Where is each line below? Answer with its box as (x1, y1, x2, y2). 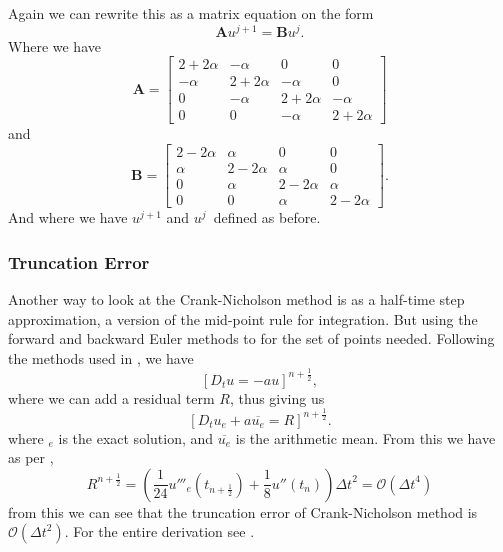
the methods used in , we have (8, 347, 194, 368)
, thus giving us (229, 387, 325, 408)
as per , (8, 447, 54, 468)
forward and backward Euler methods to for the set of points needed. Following (8, 328, 495, 349)
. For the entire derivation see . (64, 521, 255, 542)
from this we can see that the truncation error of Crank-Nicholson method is (8, 501, 478, 522)
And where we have (8, 207, 128, 228)
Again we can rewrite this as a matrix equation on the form (8, 3, 374, 23)
